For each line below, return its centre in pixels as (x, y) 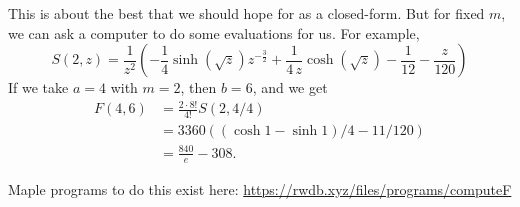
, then (198, 87)
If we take (38, 87)
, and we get (290, 87)
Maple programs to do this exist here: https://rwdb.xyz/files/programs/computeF (260, 188)
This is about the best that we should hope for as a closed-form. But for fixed (246, 13)
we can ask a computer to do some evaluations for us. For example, (214, 32)
